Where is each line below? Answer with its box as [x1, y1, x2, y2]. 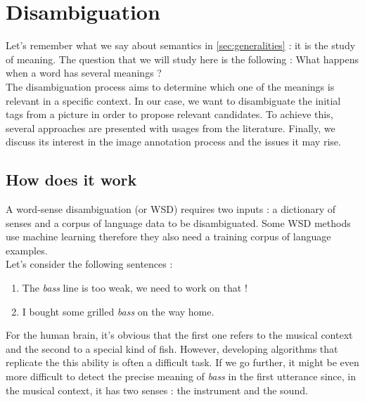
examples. [6, 242, 48, 257]
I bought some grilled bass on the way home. [22, 304, 214, 318]
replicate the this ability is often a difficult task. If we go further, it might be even [6, 355, 359, 370]
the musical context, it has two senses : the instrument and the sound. [6, 382, 308, 397]
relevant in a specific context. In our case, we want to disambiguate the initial [6, 93, 341, 108]
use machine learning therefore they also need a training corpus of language [6, 229, 331, 244]
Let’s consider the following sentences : [6, 257, 173, 271]
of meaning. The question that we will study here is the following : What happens [6, 51, 359, 66]
